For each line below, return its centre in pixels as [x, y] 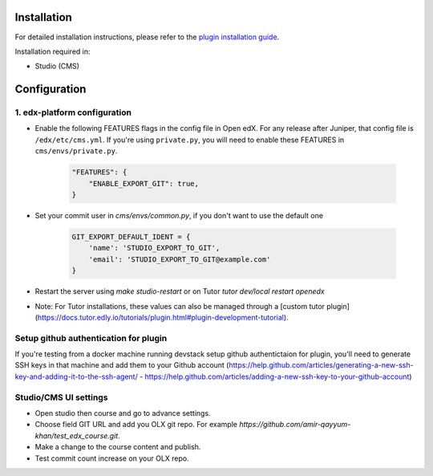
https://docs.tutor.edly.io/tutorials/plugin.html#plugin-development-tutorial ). [163, 317]
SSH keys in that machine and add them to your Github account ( [122, 365]
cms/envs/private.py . [76, 151]
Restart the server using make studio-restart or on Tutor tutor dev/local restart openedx [180, 291]
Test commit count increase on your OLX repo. [112, 458]
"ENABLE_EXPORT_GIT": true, [144, 183]
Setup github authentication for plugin [91, 338]
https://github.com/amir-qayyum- [295, 425]
